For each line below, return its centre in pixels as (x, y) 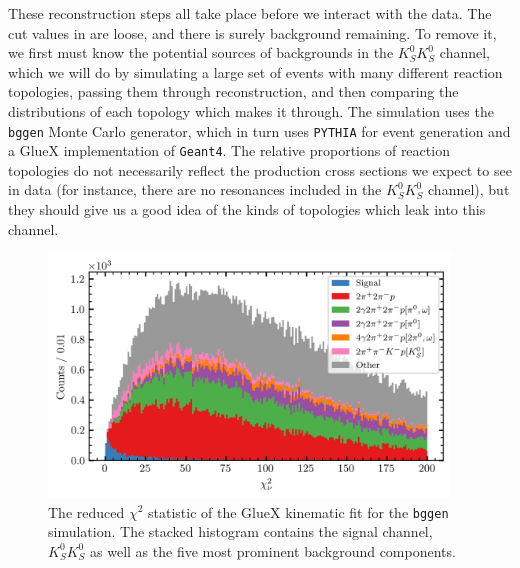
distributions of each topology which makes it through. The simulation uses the (251, 110)
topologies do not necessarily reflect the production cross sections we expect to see (260, 169)
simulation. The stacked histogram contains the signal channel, (240, 531)
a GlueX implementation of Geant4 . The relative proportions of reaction (229, 150)
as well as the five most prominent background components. (273, 550)
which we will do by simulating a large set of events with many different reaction (255, 71)
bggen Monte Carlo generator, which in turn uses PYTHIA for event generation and (259, 130)
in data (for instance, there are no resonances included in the (195, 189)
